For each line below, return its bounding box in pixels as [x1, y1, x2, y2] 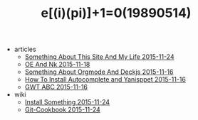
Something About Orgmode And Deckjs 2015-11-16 [24, 67, 174, 76]
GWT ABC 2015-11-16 [24, 83, 88, 92]
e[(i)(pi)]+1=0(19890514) [41, 5, 192, 21]
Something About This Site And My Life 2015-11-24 [24, 53, 174, 61]
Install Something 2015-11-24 [24, 98, 110, 107]
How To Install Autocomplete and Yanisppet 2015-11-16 [24, 75, 187, 84]
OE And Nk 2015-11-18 [24, 60, 90, 69]
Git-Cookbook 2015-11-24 [24, 105, 101, 114]
